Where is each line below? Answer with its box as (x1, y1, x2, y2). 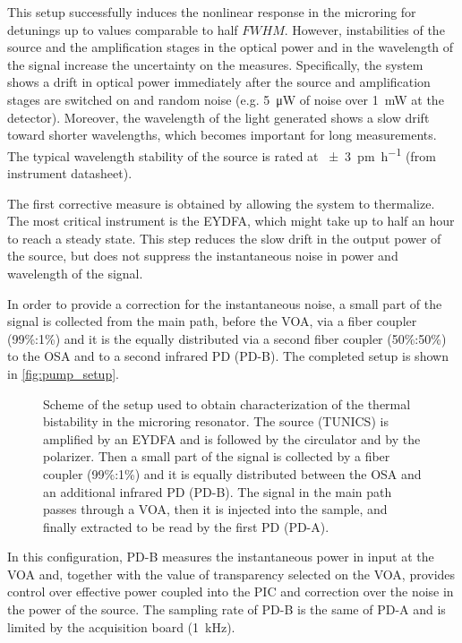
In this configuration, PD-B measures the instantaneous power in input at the (7, 547, 434, 566)
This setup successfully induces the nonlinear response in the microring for (7, 3, 416, 21)
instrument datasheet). (7, 164, 133, 182)
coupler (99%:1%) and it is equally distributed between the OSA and (43, 464, 422, 483)
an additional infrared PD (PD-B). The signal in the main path (43, 482, 392, 501)
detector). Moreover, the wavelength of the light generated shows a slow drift (7, 107, 430, 126)
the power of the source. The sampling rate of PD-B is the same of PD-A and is (7, 600, 446, 619)
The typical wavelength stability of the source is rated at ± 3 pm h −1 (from (7, 143, 436, 165)
